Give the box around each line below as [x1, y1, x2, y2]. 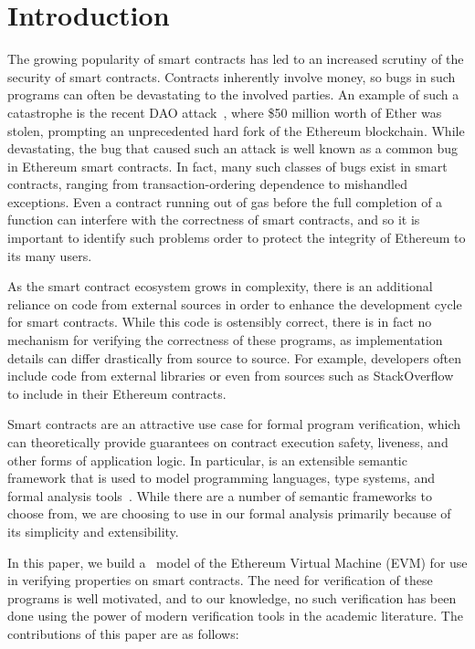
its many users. [7, 246, 92, 265]
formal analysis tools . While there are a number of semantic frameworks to [7, 486, 432, 505]
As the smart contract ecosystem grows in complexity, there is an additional [7, 277, 433, 296]
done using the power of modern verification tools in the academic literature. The [7, 606, 463, 625]
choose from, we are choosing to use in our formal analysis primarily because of [7, 504, 451, 523]
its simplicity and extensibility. [7, 521, 179, 540]
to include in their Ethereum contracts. [7, 383, 227, 403]
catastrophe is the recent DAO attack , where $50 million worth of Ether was [7, 102, 442, 121]
